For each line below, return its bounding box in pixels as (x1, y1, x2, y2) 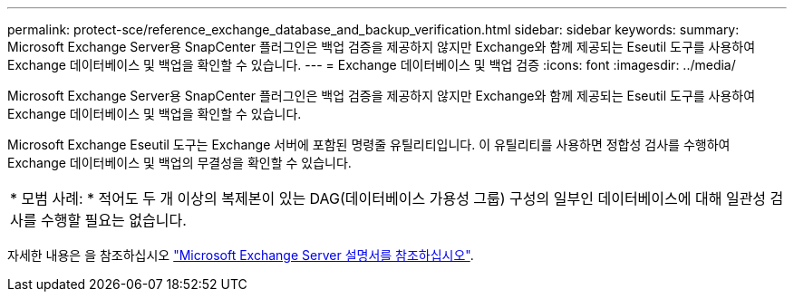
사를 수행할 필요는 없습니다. (10, 211, 187, 229)
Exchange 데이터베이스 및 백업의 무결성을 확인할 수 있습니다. (7, 155, 352, 170)
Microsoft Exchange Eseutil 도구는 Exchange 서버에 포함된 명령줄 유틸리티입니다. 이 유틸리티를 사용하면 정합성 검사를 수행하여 (7, 137, 731, 152)
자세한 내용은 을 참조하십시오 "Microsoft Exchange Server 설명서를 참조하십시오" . (7, 247, 474, 263)
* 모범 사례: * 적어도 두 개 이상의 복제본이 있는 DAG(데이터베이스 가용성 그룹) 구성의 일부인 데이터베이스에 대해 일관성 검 (10, 189, 784, 207)
